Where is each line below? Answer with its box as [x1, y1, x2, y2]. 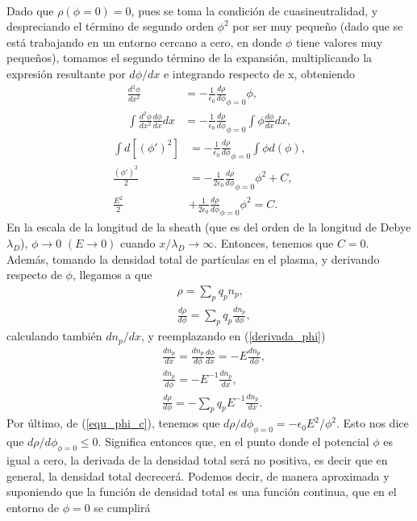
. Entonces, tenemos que [214, 235, 334, 252]
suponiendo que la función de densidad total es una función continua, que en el [6, 483, 397, 500]
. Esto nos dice [336, 415, 409, 431]
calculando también [6, 327, 102, 344]
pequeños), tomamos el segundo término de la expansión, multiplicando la [6, 49, 373, 66]
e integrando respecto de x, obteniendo [163, 65, 355, 81]
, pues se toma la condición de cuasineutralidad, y [131, 2, 378, 19]
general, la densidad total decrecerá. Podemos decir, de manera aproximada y [6, 467, 390, 484]
